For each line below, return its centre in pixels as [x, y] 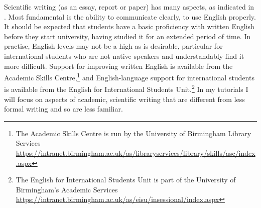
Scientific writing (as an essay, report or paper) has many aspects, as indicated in [129, 7]
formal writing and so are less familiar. [63, 109]
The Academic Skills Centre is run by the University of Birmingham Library [134, 133]
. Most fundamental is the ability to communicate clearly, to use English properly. [130, 16]
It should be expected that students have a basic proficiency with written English [129, 26]
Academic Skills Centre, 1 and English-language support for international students [129, 77]
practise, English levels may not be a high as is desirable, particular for [113, 46]
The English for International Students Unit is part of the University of [126, 180]
